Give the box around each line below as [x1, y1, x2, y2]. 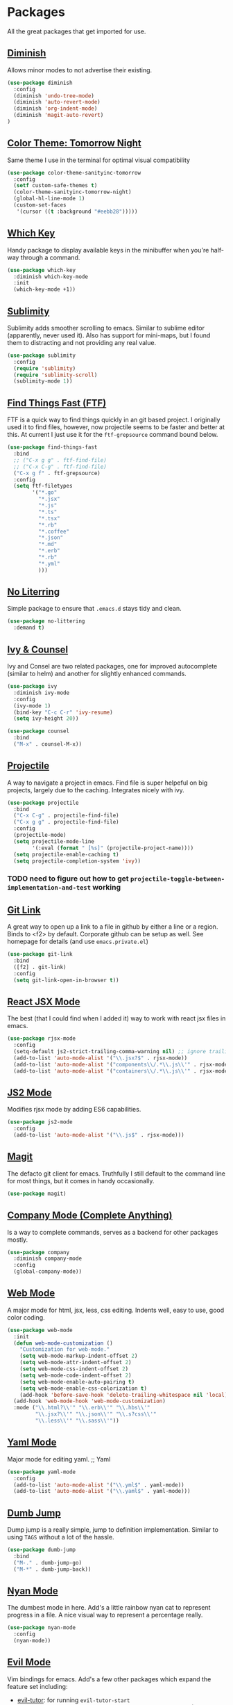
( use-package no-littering [7, 618, 85, 625]
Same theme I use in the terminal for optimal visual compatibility [7, 156, 191, 164]
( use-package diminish [7, 79, 73, 86]
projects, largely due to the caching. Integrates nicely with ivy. [7, 785, 185, 794]
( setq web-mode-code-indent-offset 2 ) [19, 1372, 132, 1379]
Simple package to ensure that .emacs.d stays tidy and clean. [7, 605, 182, 613]
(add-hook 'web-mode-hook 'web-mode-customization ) [13, 1398, 166, 1405]
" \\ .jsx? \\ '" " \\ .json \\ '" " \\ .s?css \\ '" [35, 1411, 157, 1418]
